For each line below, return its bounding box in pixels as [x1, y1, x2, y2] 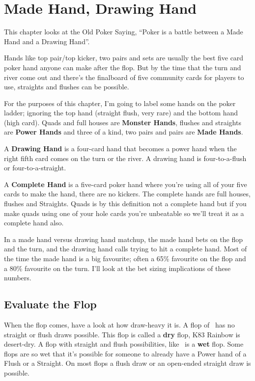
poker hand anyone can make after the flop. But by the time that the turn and [4, 62, 241, 72]
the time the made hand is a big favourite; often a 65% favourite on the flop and [4, 253, 246, 263]
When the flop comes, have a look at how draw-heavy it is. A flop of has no [4, 319, 235, 329]
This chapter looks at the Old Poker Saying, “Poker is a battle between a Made [4, 27, 243, 37]
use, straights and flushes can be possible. [4, 82, 129, 92]
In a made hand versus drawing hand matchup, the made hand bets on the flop [4, 234, 243, 244]
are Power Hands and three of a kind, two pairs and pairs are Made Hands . [4, 127, 243, 137]
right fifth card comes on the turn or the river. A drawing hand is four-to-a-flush [4, 153, 247, 163]
